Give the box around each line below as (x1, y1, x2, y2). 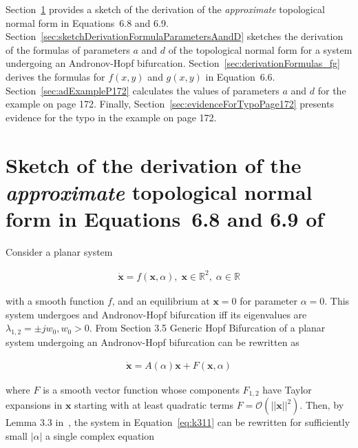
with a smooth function (6, 293, 105, 307)
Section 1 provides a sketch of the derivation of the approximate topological (6, 2, 325, 16)
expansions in (6, 398, 63, 412)
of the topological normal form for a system (168, 42, 352, 57)
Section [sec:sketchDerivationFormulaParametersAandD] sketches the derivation (6, 29, 344, 43)
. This (324, 293, 350, 307)
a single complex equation (45, 428, 154, 442)
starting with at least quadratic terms (74, 398, 234, 412)
